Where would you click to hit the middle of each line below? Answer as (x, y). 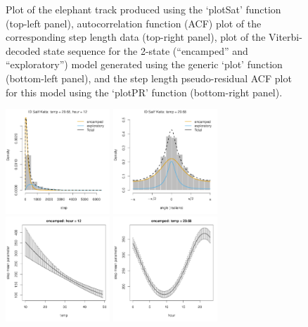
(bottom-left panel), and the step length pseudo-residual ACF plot (149, 78)
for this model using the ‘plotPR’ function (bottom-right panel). (144, 92)
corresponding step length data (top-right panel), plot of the (136, 37)
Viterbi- (285, 37)
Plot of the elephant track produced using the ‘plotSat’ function (143, 9)
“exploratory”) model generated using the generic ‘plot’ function (144, 64)
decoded (23, 50)
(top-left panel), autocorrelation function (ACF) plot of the (134, 23)
